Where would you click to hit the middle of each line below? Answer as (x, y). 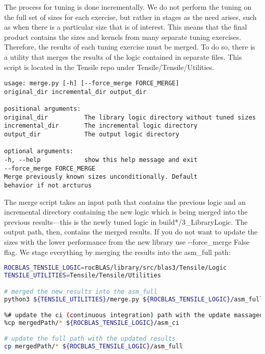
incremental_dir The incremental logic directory (101, 126)
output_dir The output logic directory (92, 135)
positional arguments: (43, 109)
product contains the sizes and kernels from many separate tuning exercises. (123, 37)
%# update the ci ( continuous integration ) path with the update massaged (134, 315)
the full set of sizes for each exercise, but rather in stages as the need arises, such (130, 17)
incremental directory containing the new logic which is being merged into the (126, 212)
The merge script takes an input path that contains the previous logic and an (125, 202)
